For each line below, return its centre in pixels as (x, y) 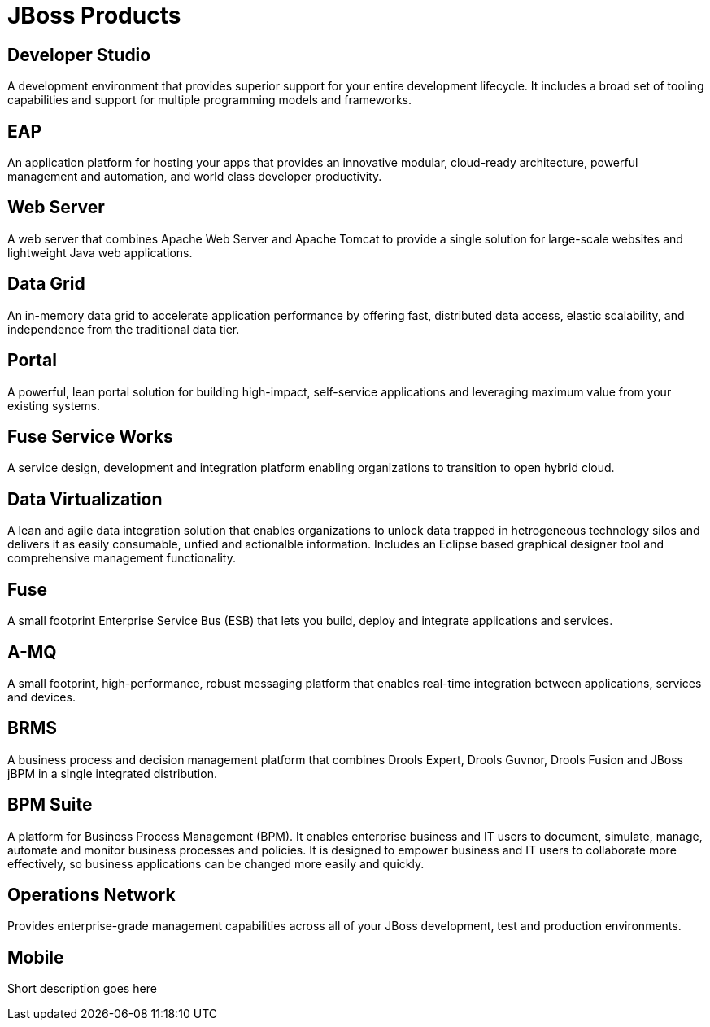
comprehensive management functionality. (122, 558)
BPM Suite (50, 805)
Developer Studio (79, 55)
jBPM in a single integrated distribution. (112, 773)
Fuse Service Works (90, 436)
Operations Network (91, 895)
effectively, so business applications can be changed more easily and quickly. (216, 863)
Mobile (36, 957)
